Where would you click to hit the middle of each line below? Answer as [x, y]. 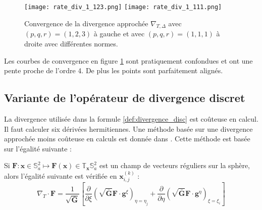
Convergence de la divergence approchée [86, 23]
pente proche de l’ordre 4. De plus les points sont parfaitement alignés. [114, 70]
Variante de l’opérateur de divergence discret [125, 98]
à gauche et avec [119, 34]
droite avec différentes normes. [71, 44]
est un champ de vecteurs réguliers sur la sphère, [175, 165]
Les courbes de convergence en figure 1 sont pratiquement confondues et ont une [128, 60]
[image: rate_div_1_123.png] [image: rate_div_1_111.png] [123, 7]
